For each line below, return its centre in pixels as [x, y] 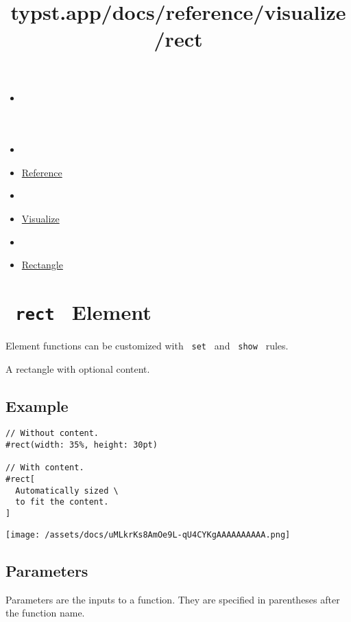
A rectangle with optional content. [78, 368]
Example [37, 405]
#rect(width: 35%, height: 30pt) [82, 445]
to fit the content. [62, 502]
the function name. [45, 613]
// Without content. [52, 434]
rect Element [83, 311]
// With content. [45, 468]
